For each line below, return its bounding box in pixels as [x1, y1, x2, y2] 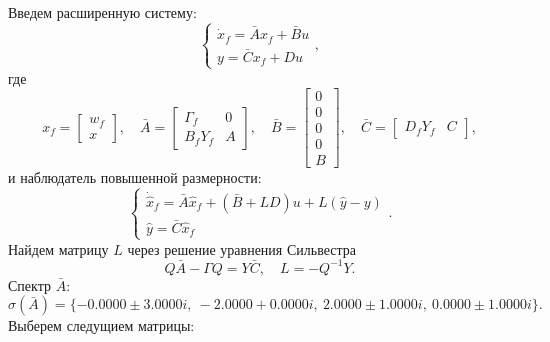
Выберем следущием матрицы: [8, 315, 195, 336]
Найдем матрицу [8, 238, 109, 259]
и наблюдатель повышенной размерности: [8, 167, 262, 188]
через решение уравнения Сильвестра [127, 238, 356, 259]
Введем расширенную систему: [8, 2, 197, 22]
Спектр [8, 274, 51, 295]
